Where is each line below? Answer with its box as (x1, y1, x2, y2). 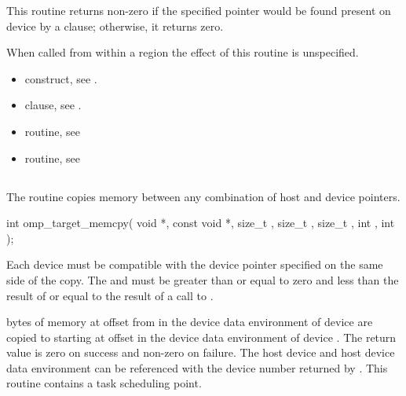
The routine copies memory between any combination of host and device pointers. (6, 188, 401, 204)
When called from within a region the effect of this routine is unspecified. (6, 44, 359, 60)
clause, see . (24, 97, 82, 113)
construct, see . (24, 70, 97, 86)
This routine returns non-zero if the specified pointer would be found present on (6, 2, 391, 18)
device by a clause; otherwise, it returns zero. (6, 17, 224, 34)
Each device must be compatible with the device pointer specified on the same (6, 256, 383, 273)
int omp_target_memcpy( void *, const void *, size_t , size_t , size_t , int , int (6, 214, 395, 231)
